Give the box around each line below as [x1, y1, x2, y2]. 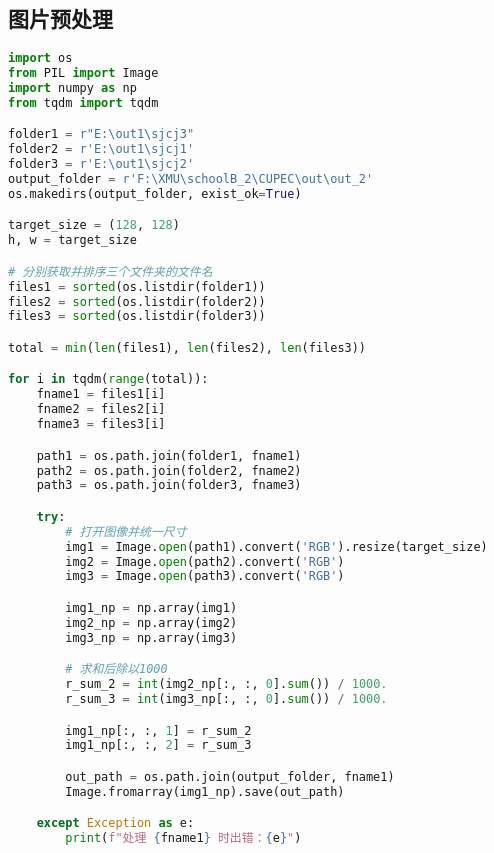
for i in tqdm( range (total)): [8, 372, 209, 387]
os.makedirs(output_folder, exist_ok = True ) [8, 186, 302, 201]
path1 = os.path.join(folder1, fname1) [36, 448, 302, 463]
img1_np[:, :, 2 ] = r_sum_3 [65, 738, 252, 753]
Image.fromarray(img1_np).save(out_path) [65, 784, 345, 799]
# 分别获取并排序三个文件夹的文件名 [8, 264, 213, 279]
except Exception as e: [36, 816, 195, 831]
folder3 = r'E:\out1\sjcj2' [8, 157, 195, 172]
